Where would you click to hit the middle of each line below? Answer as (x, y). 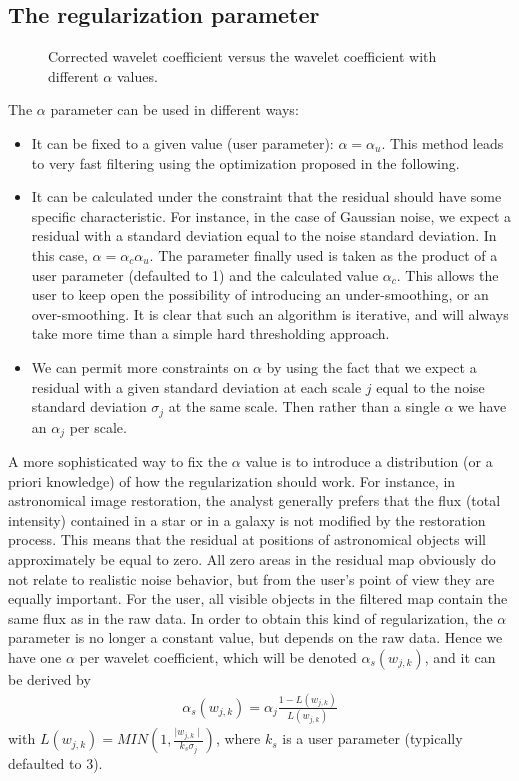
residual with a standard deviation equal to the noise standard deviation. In (264, 235)
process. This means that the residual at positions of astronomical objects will (247, 539)
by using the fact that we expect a (371, 366)
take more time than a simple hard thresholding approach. (210, 333)
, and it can (460, 656)
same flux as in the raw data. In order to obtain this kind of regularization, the (250, 617)
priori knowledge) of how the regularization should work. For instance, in (232, 480)
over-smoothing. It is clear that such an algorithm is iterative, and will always (270, 313)
